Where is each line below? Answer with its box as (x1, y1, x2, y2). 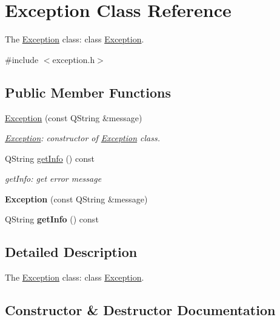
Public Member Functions (5, 82, 171, 101)
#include (5, 53, 39, 65)
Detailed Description (5, 242, 138, 261)
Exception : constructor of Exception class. (5, 132, 160, 144)
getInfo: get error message (5, 172, 102, 185)
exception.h (52, 53, 95, 65)
